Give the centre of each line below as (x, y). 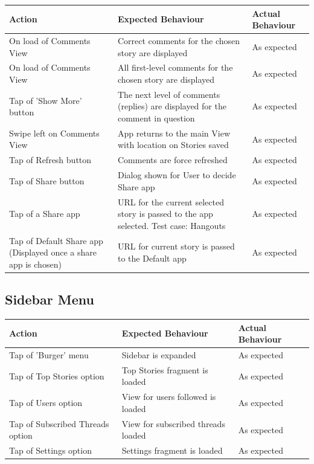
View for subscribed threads (173, 423)
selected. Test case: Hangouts (171, 225)
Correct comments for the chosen (179, 40)
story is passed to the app (165, 214)
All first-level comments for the (175, 67)
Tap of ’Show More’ (46, 100)
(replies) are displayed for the (172, 106)
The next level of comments (169, 94)
